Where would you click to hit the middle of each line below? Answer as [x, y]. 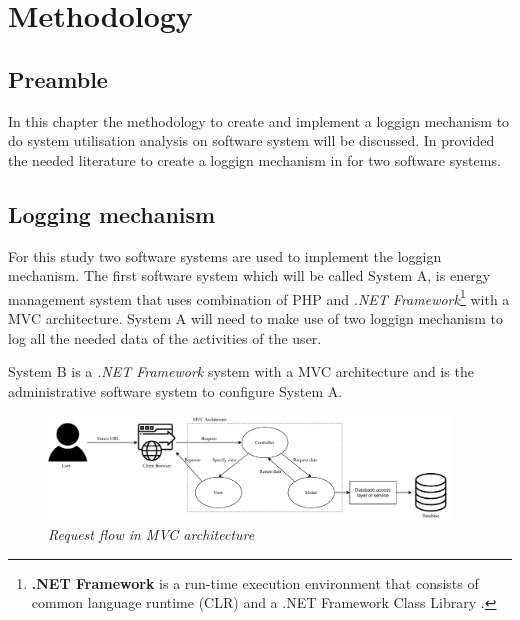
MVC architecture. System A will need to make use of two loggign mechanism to [255, 318]
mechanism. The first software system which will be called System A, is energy [249, 275]
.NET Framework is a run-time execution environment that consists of [255, 582]
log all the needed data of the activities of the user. [165, 337]
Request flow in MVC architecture [151, 533]
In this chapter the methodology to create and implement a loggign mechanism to [259, 120]
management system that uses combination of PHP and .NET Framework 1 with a [259, 297]
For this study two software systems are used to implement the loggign [225, 255]
